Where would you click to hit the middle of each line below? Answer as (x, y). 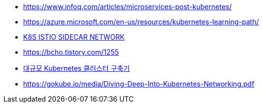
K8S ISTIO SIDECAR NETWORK (74, 37)
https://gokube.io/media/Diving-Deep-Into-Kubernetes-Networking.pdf (139, 84)
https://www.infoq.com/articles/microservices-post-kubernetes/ (128, 7)
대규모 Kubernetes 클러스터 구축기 (77, 68)
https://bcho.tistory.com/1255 (71, 52)
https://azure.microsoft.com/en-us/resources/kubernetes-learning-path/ (141, 22)
